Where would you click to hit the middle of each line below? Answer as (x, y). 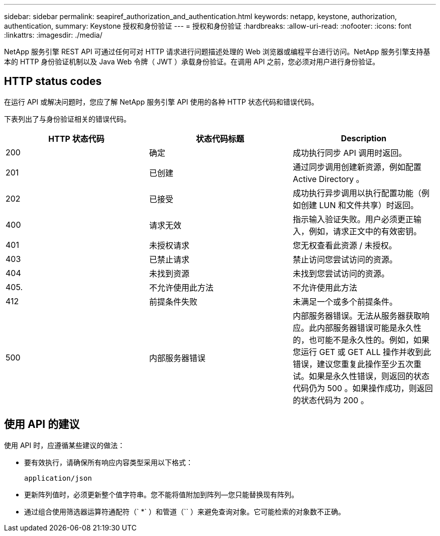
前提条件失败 (173, 301)
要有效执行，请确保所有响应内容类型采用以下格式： (108, 462)
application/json (58, 478)
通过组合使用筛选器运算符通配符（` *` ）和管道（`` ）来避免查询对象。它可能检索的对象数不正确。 (185, 511)
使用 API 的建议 (42, 424)
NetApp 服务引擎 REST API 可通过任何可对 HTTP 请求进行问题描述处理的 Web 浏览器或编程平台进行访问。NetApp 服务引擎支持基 (217, 52)
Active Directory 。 (328, 179)
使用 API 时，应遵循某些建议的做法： (65, 445)
